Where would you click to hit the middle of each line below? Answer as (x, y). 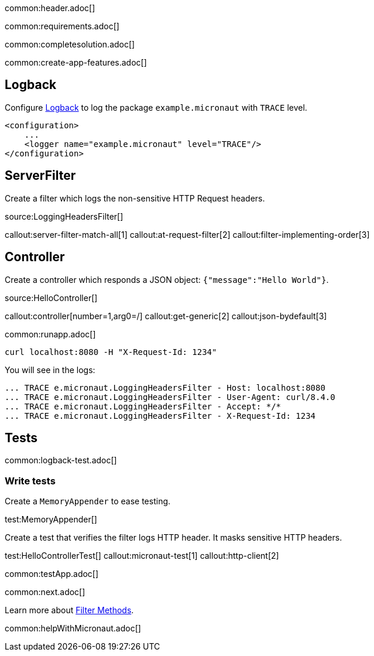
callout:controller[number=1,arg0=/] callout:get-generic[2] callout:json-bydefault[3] (166, 316)
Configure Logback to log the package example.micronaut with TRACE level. (156, 107)
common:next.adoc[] (45, 592)
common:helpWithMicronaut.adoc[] (73, 628)
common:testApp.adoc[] (52, 574)
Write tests (30, 481)
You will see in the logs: (50, 370)
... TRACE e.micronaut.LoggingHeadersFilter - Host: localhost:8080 (165, 387)
